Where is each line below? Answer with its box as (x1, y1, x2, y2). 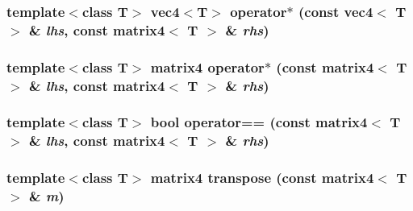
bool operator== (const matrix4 (150, 112, 368, 132)
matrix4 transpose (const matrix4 (150, 168, 374, 188)
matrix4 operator (150, 56, 265, 77)
